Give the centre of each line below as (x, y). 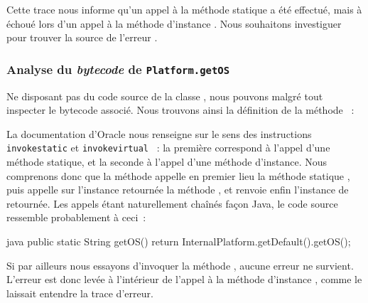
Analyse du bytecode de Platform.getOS (118, 69)
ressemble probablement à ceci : (76, 217)
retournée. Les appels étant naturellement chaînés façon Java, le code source (172, 203)
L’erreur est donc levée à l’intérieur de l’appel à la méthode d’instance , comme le (184, 279)
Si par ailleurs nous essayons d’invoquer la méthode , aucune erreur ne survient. (180, 265)
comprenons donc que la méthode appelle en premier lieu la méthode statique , (178, 175)
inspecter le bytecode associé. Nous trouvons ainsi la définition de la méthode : (180, 110)
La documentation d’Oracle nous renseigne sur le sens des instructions (159, 133)
